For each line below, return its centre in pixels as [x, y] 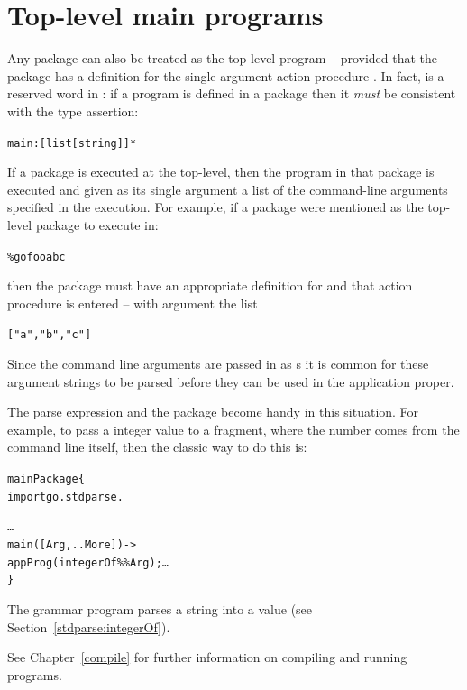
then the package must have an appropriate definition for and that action [210, 285]
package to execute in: [97, 224]
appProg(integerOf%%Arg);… [88, 562]
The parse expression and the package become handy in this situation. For [213, 412]
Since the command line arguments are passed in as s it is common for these [218, 364]
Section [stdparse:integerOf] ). [89, 626]
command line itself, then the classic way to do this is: [157, 447]
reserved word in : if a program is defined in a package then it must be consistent [232, 93]
